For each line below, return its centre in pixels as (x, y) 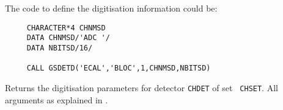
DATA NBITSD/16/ (60, 48)
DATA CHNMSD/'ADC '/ (68, 38)
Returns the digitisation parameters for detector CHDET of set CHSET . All (141, 87)
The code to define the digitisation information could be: (111, 8)
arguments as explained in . (57, 99)
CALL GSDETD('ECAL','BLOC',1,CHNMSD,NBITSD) (119, 68)
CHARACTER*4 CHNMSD (66, 28)
